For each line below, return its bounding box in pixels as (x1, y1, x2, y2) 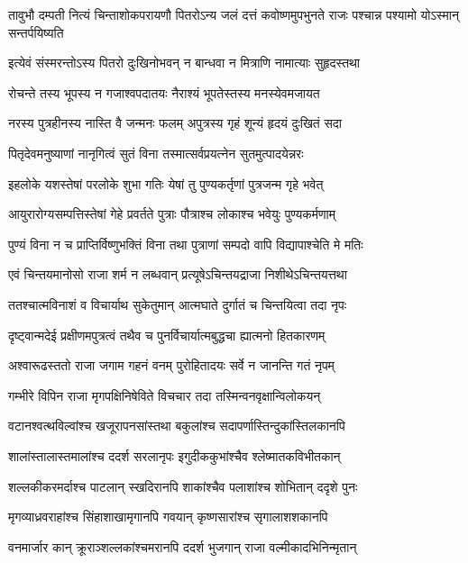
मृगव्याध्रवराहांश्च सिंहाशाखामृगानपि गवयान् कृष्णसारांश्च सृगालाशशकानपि (8, 507, 328, 526)
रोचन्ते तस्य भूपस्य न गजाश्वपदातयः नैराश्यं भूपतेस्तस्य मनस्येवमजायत (8, 83, 320, 102)
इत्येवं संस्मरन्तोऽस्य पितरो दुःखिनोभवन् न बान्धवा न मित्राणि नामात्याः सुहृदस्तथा (8, 53, 361, 72)
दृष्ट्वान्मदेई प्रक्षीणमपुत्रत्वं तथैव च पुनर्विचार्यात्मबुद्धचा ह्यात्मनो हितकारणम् (8, 325, 326, 344)
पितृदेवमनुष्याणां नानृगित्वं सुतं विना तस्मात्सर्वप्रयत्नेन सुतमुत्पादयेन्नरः (8, 143, 304, 162)
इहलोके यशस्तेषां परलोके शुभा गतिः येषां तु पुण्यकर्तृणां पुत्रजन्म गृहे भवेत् (8, 174, 324, 193)
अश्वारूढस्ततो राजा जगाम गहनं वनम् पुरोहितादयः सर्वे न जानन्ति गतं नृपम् (8, 356, 335, 375)
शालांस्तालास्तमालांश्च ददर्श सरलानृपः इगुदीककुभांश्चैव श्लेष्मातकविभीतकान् (8, 446, 341, 465)
